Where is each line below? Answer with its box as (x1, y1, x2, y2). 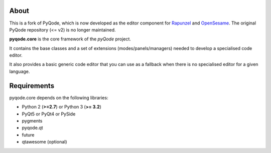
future (22, 131, 35, 137)
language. (9, 68, 30, 74)
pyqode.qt (22, 125, 43, 131)
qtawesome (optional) (22, 139, 67, 145)
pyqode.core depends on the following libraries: (9, 94, 108, 100)
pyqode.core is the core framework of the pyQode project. (9, 36, 131, 42)
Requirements (9, 81, 55, 90)
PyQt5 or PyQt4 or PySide (22, 110, 76, 117)
